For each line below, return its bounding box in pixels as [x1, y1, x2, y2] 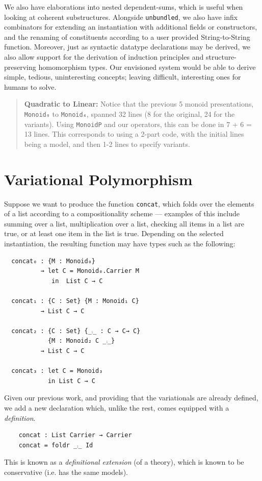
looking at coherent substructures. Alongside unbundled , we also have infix [4, 11, 238, 22]
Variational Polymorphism [4, 168, 193, 189]
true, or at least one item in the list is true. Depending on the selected [4, 228, 224, 239]
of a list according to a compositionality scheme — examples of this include [4, 208, 240, 219]
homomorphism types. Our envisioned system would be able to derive [38, 61, 256, 72]
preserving [4, 61, 36, 72]
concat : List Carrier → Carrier [18, 432, 132, 439]
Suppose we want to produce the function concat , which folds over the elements [4, 198, 254, 209]
